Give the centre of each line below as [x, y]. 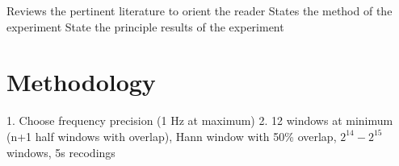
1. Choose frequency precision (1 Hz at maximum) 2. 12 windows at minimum [200, 120]
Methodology [81, 82]
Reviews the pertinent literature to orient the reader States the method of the [199, 10]
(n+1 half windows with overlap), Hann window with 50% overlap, [172, 136]
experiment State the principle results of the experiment [145, 26]
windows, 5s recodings [61, 152]
